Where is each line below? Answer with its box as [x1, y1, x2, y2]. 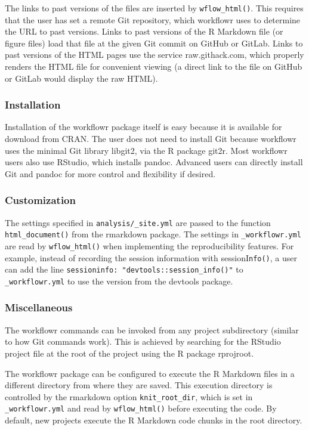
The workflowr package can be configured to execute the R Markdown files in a [5, 367, 295, 379]
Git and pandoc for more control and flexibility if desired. [5, 167, 216, 180]
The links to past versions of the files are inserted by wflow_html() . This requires [5, 2, 304, 14]
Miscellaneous [5, 300, 73, 315]
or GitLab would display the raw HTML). [5, 72, 158, 84]
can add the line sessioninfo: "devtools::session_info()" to [5, 263, 243, 276]
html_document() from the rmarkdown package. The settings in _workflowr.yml [5, 228, 301, 240]
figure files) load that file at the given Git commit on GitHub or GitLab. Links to [5, 36, 303, 49]
